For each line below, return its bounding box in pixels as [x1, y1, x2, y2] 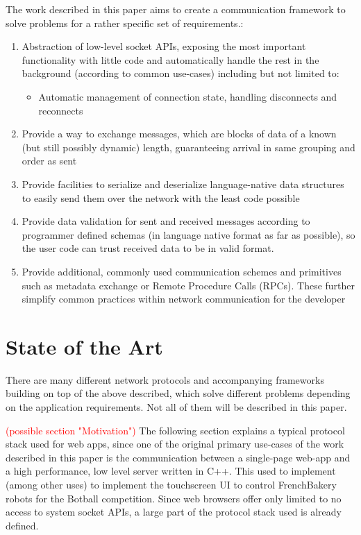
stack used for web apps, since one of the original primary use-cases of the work [6, 436, 344, 451]
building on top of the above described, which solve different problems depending [6, 386, 351, 400]
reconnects [38, 103, 83, 117]
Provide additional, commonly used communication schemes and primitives [22, 264, 342, 278]
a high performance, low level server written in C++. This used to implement [6, 464, 336, 478]
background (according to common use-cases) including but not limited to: [22, 66, 339, 80]
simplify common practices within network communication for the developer [22, 291, 346, 306]
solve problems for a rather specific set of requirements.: [6, 15, 244, 30]
